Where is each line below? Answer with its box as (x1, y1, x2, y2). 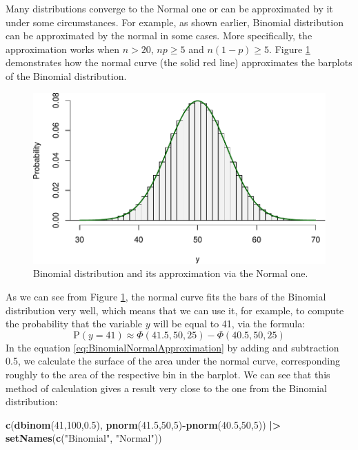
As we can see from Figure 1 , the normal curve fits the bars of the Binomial (6, 289, 326, 304)
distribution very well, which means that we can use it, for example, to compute (6, 303, 344, 317)
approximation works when (6, 41, 120, 56)
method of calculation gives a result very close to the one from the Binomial (6, 380, 328, 395)
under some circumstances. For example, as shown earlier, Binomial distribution (6, 14, 344, 29)
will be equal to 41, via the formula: (153, 316, 306, 331)
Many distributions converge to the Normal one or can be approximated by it (6, 1, 333, 15)
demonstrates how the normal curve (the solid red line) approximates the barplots (6, 55, 352, 70)
